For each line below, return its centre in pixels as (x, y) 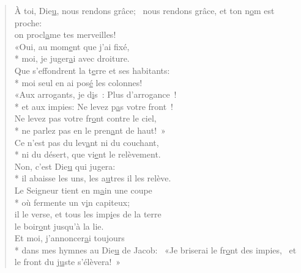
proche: (28, 22)
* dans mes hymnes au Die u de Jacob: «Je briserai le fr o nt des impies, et (155, 249)
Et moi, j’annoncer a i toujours (69, 238)
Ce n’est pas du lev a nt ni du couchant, (87, 142)
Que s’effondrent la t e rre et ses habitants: (92, 70)
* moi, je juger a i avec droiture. (72, 58)
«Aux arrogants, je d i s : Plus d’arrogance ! (95, 94)
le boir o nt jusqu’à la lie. (59, 226)
